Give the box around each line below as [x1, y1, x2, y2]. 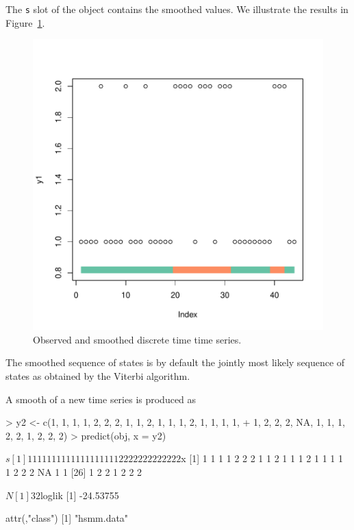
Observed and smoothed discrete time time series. [33, 332, 242, 346]
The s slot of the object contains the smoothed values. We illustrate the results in [5, 2, 349, 16]
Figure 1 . [5, 15, 45, 29]
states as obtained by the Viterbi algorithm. [5, 369, 190, 383]
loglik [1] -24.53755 [40, 487, 119, 502]
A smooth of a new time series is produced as [5, 392, 197, 406]
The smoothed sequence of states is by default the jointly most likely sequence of [5, 355, 345, 370]
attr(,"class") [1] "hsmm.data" [5, 511, 129, 525]
